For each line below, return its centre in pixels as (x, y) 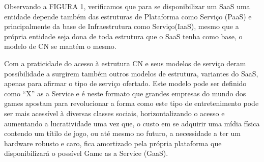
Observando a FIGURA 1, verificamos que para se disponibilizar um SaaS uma (127, 6)
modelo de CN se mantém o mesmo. (60, 46)
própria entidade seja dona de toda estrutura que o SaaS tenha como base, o (123, 36)
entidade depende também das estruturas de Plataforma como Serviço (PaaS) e (128, 16)
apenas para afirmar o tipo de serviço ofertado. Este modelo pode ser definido (125, 83)
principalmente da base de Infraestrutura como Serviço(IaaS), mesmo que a (122, 26)
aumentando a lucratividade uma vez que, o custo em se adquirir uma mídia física (132, 123)
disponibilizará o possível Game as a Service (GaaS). (86, 153)
